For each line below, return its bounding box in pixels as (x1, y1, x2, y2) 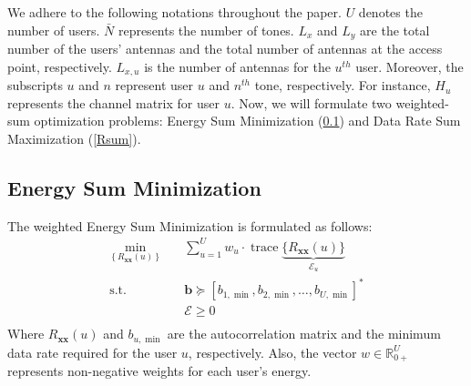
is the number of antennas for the (144, 56, 331, 76)
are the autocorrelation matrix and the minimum (167, 324, 441, 343)
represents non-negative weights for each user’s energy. (7, 361, 312, 381)
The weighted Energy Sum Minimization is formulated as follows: (7, 216, 373, 235)
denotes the (358, 3, 423, 21)
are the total (360, 20, 430, 39)
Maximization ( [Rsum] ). (7, 128, 141, 147)
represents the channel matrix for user (7, 93, 220, 112)
